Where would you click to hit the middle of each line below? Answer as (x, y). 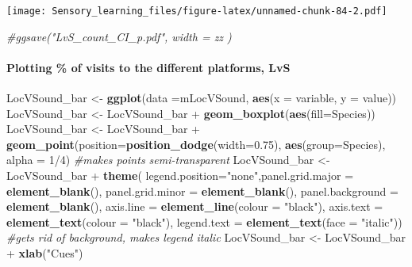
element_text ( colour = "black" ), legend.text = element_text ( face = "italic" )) (204, 221)
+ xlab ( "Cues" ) (45, 252)
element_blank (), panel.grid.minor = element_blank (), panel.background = (202, 191)
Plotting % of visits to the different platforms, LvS (148, 67)
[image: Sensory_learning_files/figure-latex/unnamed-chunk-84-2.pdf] (197, 11)
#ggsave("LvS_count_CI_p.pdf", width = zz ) (119, 36)
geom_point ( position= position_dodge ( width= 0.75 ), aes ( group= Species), (196, 144)
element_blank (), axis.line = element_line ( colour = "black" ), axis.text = (195, 206)
